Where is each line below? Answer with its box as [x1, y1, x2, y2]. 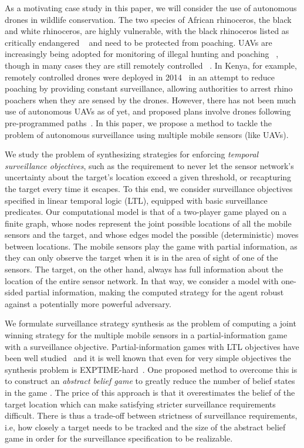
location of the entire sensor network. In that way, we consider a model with [5, 274, 279, 287]
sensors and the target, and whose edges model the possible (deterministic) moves [5, 228, 299, 241]
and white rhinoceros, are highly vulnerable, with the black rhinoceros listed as [5, 25, 289, 37]
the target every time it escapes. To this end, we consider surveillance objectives [5, 182, 293, 194]
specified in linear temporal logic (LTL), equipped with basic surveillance [5, 194, 268, 206]
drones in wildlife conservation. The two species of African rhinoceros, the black [5, 13, 292, 25]
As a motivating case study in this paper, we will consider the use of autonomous [5, 2, 297, 14]
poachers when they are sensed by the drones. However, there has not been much [5, 93, 296, 106]
